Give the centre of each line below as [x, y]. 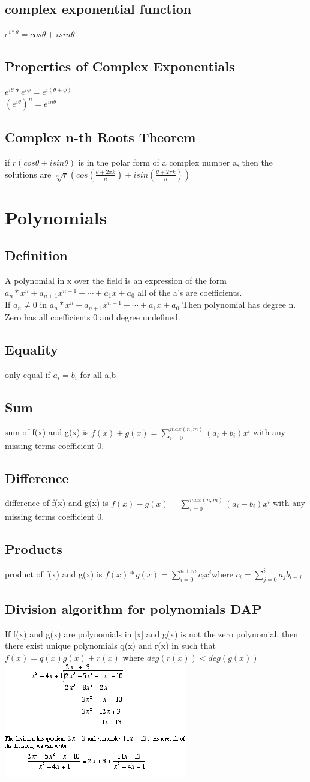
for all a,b [98, 374]
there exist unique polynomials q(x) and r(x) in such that [110, 645]
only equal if [28, 374]
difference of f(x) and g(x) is [57, 503]
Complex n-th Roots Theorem [100, 137]
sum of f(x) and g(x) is [47, 432]
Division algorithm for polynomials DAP [133, 609]
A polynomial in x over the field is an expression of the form [116, 281]
